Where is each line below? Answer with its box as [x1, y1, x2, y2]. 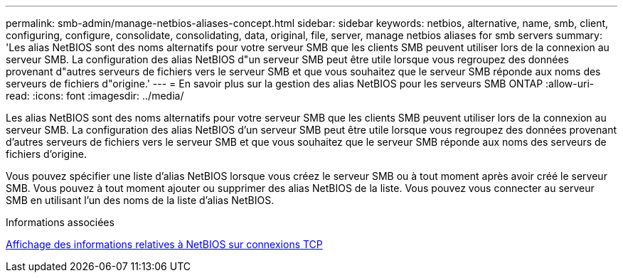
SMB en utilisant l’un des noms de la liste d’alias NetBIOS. [6, 194, 275, 206]
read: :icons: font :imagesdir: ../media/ [6, 90, 184, 102]
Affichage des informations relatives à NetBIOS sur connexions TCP [6, 238, 323, 250]
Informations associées [6, 216, 115, 228]
